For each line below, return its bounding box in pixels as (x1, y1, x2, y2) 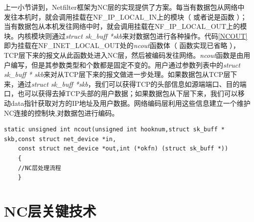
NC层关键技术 (4, 200, 96, 221)
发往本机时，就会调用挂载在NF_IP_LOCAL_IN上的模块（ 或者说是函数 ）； (4, 11, 247, 22)
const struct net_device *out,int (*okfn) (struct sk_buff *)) (18, 145, 229, 152)
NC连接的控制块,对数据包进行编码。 (4, 107, 119, 118)
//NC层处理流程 (18, 164, 61, 172)
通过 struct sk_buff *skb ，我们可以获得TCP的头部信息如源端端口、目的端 (17, 78, 247, 89)
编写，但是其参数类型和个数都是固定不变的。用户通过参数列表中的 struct (10, 59, 240, 70)
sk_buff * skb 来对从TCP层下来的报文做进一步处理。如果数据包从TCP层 (4, 69, 231, 79)
